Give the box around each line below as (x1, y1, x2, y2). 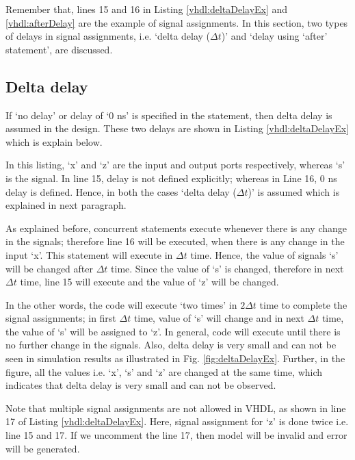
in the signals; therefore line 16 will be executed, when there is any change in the (5, 234, 345, 248)
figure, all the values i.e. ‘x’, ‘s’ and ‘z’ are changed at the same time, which (5, 364, 323, 379)
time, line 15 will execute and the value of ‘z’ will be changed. (20, 274, 279, 289)
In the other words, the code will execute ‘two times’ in (5, 297, 237, 311)
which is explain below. (5, 134, 103, 149)
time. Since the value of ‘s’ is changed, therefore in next (111, 261, 344, 275)
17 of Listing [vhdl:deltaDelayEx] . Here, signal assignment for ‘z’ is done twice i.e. (5, 414, 349, 429)
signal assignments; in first (5, 311, 116, 325)
